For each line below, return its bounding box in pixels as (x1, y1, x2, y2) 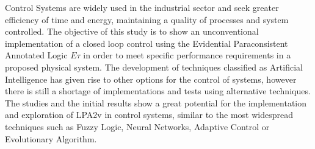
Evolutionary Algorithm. (5, 132, 97, 145)
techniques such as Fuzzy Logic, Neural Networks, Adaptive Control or (5, 120, 270, 133)
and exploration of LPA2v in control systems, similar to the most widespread (5, 108, 293, 121)
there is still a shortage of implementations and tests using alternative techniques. (5, 85, 311, 97)
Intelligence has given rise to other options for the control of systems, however (5, 72, 297, 85)
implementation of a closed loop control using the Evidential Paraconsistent (5, 36, 288, 49)
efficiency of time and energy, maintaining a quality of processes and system (5, 13, 289, 26)
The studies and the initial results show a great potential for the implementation (5, 96, 307, 109)
